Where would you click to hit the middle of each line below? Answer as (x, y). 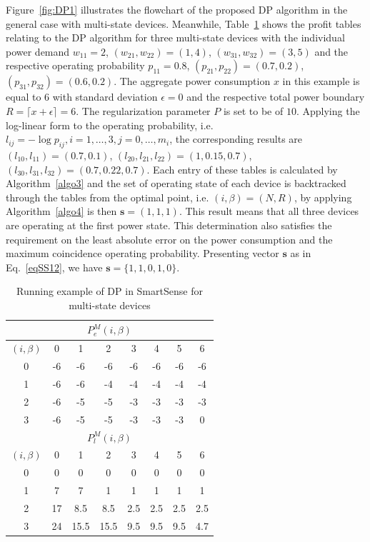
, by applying (323, 197)
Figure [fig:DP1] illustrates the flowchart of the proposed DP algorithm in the (177, 9)
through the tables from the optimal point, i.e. (107, 197)
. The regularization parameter (143, 110)
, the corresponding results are (236, 139)
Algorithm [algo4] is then (61, 211)
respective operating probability (75, 65)
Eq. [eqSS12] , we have (54, 267)
